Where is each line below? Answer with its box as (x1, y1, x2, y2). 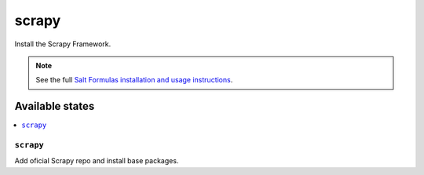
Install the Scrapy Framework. (14, 39, 111, 49)
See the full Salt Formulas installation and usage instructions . (35, 75, 233, 85)
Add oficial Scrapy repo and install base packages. (14, 156, 179, 166)
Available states (14, 100, 95, 113)
